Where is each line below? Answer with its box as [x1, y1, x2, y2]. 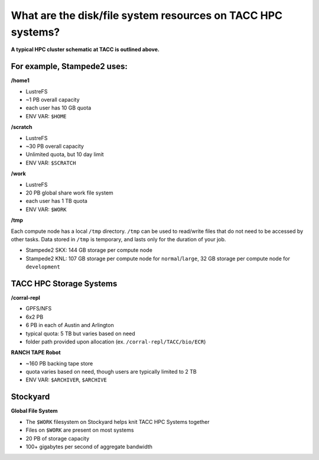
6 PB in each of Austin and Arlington [25, 322, 115, 329]
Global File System [11, 407, 58, 414]
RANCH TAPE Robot [11, 349, 61, 356]
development [25, 264, 60, 270]
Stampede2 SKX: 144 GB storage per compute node [25, 247, 153, 254]
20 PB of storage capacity [25, 435, 90, 442]
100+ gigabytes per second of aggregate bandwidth [25, 443, 153, 450]
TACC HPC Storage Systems [11, 278, 118, 289]
